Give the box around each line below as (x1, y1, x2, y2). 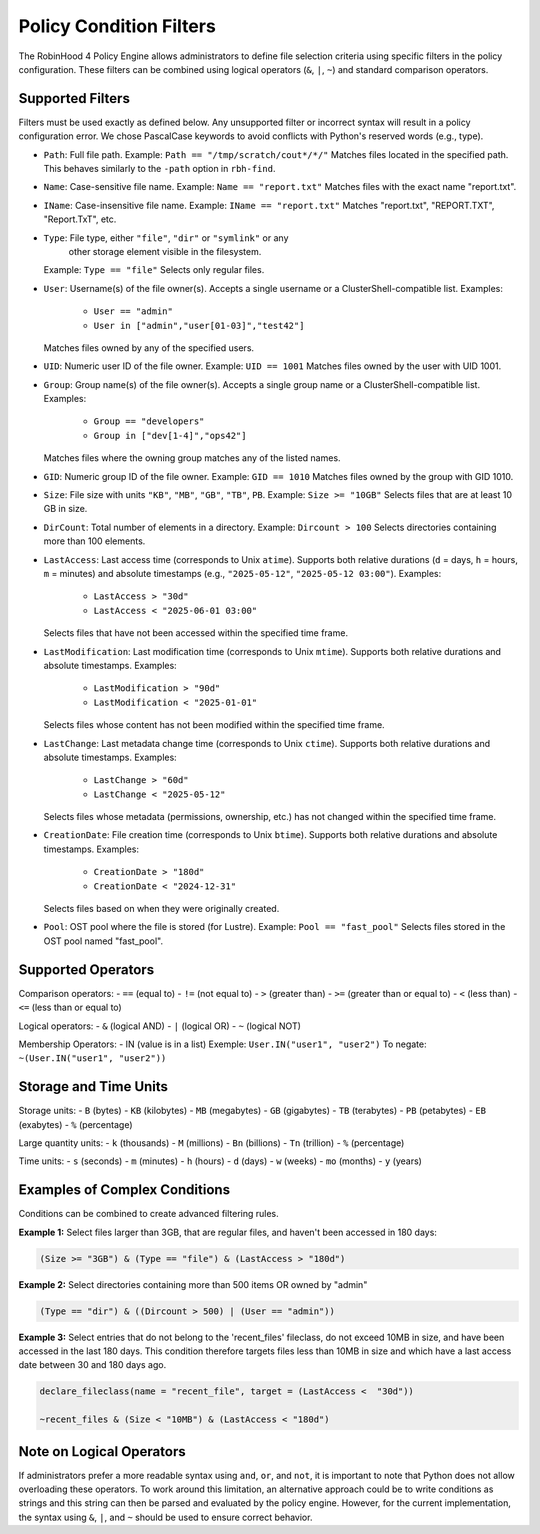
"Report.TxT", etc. (43, 213, 117, 225)
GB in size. (43, 503, 88, 515)
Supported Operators (18, 961, 155, 978)
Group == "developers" (93, 416, 205, 427)
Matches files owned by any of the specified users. (43, 341, 255, 354)
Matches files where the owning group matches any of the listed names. (43, 452, 341, 464)
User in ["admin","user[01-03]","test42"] (93, 320, 305, 331)
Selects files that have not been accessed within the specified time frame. (43, 627, 349, 639)
